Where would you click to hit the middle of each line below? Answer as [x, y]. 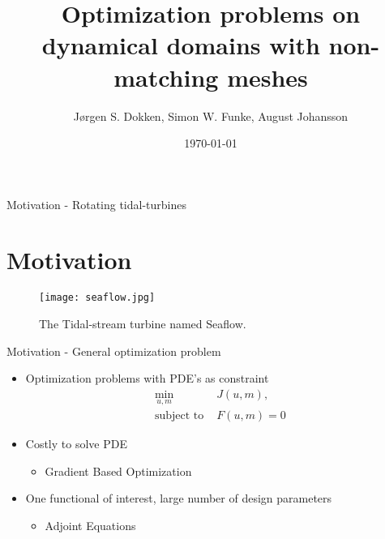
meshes [267, 77]
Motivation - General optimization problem [114, 351]
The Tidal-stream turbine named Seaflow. [143, 324]
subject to [179, 416]
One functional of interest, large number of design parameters [179, 498]
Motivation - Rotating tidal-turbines [97, 204]
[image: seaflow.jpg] [97, 298]
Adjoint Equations [90, 525]
